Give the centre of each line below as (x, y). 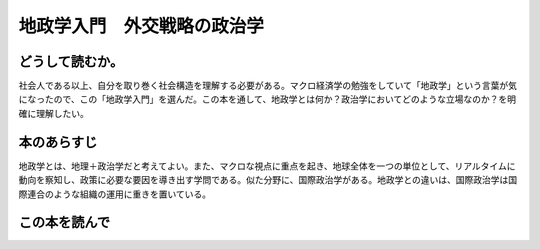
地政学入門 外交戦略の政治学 (141, 26)
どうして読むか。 (71, 61)
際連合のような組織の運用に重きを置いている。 (115, 194)
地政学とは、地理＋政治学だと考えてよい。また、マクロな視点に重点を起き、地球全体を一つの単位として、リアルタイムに (267, 166)
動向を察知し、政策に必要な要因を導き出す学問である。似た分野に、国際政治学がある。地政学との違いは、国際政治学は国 (268, 180)
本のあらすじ (58, 141)
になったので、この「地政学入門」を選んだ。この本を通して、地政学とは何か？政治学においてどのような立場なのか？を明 (267, 99)
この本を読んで (64, 222)
